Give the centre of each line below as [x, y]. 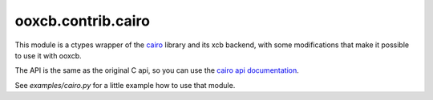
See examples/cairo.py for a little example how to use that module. [125, 85]
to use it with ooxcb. [48, 55]
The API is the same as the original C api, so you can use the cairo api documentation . [157, 70]
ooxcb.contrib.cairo [82, 21]
